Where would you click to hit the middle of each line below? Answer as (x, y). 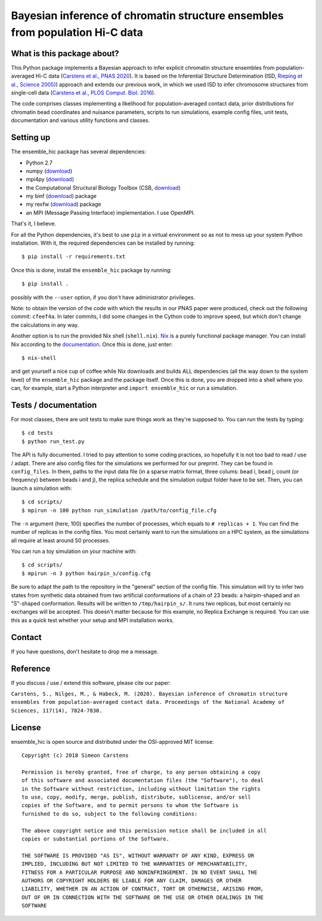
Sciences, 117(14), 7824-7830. (57, 710)
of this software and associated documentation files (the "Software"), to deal (143, 781)
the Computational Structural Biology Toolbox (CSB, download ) (103, 187)
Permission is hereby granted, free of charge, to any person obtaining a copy (141, 772)
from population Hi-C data (77, 32)
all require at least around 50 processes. (61, 540)
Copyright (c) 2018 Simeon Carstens (75, 755)
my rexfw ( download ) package (64, 204)
